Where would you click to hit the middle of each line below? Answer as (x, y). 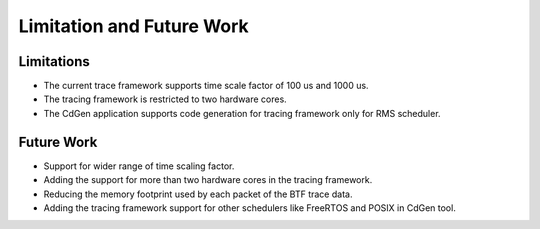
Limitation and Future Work (133, 26)
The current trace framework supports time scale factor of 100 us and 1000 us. (206, 86)
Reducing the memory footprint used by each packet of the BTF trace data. (198, 194)
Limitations (54, 61)
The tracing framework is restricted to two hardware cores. (165, 99)
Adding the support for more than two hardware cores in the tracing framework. (208, 180)
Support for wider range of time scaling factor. (139, 166)
